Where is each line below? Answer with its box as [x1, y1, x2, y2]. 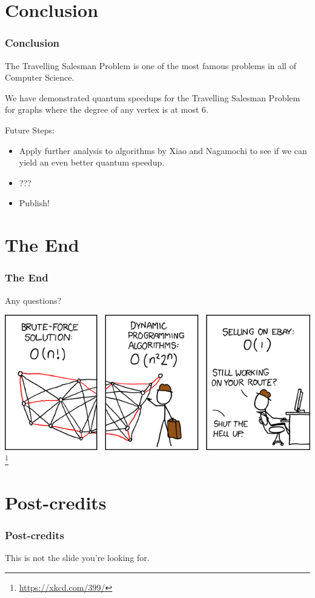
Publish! [19, 197, 50, 209]
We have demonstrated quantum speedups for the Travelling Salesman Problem [5, 91, 300, 104]
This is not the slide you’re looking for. [5, 551, 150, 564]
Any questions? [5, 294, 62, 306]
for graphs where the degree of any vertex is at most [5, 103, 199, 116]
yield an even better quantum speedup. [19, 156, 165, 169]
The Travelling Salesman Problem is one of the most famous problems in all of [5, 59, 296, 72]
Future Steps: [5, 123, 55, 136]
